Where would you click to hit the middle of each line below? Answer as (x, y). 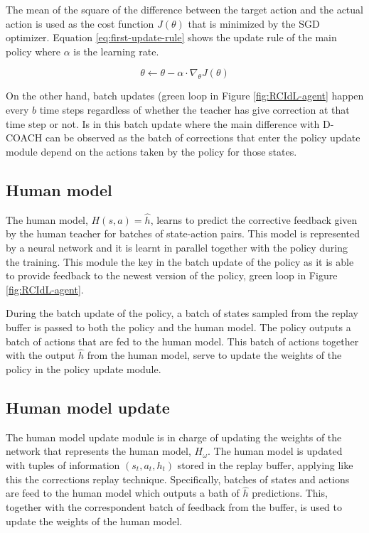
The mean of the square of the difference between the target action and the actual (184, 9)
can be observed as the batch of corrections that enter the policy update (203, 138)
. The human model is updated (275, 451)
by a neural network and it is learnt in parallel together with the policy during (177, 247)
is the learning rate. (116, 51)
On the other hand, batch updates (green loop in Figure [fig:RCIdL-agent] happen (185, 96)
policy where (33, 51)
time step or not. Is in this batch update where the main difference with (163, 123)
